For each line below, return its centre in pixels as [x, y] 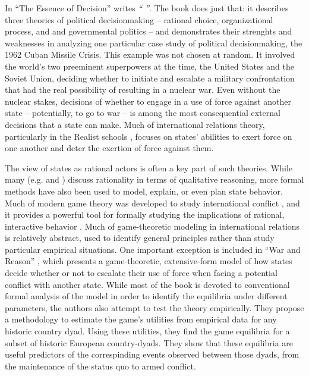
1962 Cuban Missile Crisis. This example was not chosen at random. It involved [150, 54]
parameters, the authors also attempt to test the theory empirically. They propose [154, 307]
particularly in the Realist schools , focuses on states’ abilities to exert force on [149, 136]
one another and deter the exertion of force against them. [109, 148]
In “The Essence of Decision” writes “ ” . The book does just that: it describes [147, 8]
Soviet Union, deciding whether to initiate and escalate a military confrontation [150, 78]
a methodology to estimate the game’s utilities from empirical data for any [141, 319]
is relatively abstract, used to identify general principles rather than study [140, 238]
